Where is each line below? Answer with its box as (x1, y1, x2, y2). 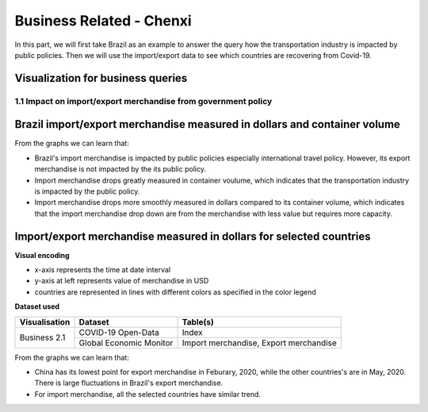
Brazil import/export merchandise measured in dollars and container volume (14, 117, 400, 131)
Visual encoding (14, 250, 71, 260)
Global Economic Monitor (78, 337, 174, 348)
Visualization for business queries (14, 71, 188, 85)
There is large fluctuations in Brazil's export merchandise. (34, 378, 224, 388)
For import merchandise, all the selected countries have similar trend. (34, 389, 262, 399)
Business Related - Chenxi (14, 12, 192, 29)
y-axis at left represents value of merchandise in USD (34, 276, 209, 286)
